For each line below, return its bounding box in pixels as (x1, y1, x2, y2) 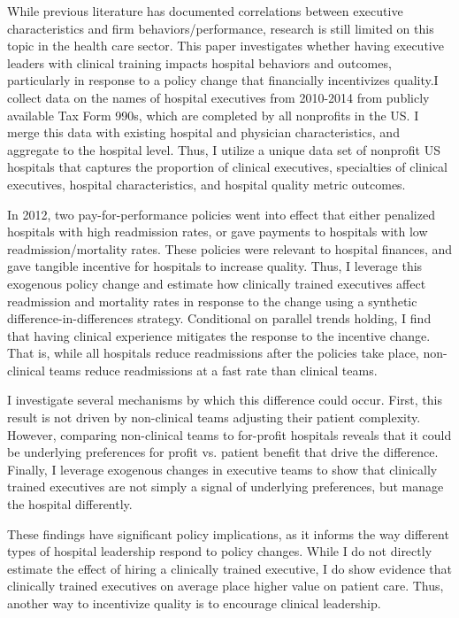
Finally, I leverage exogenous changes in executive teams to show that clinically (7, 460, 438, 478)
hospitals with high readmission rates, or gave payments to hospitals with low (7, 222, 428, 241)
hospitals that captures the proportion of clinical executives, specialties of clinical (7, 158, 448, 176)
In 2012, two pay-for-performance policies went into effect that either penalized (7, 205, 435, 223)
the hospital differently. (7, 495, 133, 514)
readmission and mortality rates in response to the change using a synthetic (7, 291, 417, 310)
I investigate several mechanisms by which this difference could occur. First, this (7, 390, 442, 409)
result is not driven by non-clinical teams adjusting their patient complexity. (7, 408, 421, 427)
